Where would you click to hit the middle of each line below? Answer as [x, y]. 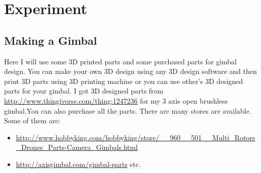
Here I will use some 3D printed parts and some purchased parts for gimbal [120, 61]
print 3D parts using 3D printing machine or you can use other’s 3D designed [124, 81]
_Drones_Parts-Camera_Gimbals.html [77, 147]
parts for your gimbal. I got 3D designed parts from [84, 91]
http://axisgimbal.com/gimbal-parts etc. [78, 164]
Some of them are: [32, 120]
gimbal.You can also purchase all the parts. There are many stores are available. [128, 110]
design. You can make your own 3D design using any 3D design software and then [130, 71]
